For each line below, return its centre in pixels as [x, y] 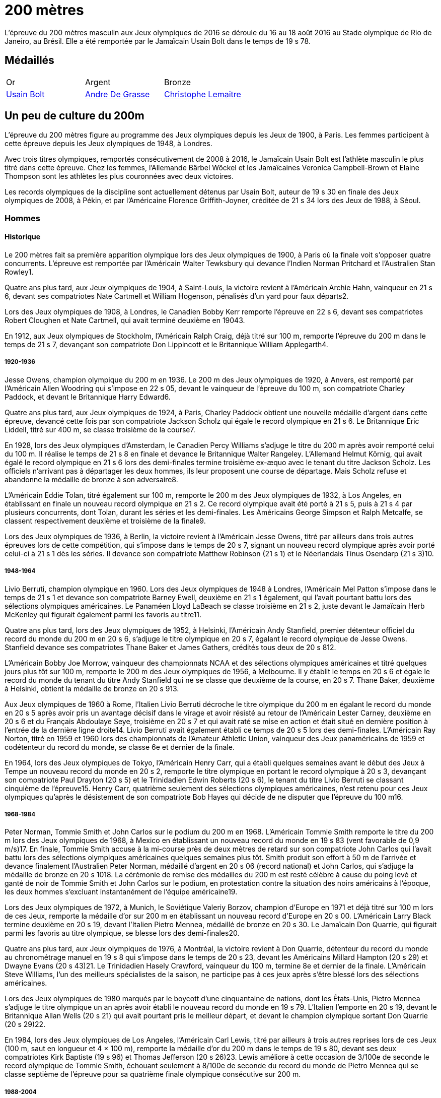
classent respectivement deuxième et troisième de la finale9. [105, 521]
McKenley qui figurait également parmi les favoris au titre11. [103, 614]
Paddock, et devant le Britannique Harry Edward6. [88, 397]
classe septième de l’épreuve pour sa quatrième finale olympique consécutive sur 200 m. [153, 1074]
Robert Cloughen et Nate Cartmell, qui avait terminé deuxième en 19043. [125, 320]
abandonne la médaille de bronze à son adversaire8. [91, 479]
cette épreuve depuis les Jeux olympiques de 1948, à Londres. [108, 144]
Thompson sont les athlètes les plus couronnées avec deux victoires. [119, 176]
